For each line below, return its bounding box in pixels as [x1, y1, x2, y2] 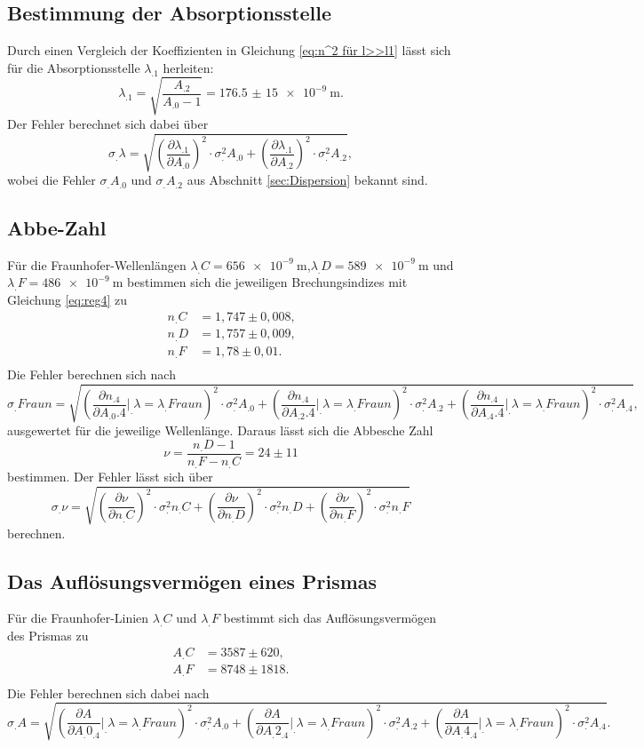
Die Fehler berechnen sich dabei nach [7, 683, 210, 702]
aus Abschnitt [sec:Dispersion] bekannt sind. [187, 171, 428, 189]
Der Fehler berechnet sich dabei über [7, 114, 209, 132]
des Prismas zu [7, 625, 89, 644]
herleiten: [163, 58, 214, 76]
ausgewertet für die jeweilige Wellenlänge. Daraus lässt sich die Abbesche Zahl [7, 421, 433, 440]
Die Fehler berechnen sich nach [7, 365, 176, 384]
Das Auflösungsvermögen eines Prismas [7, 567, 378, 594]
